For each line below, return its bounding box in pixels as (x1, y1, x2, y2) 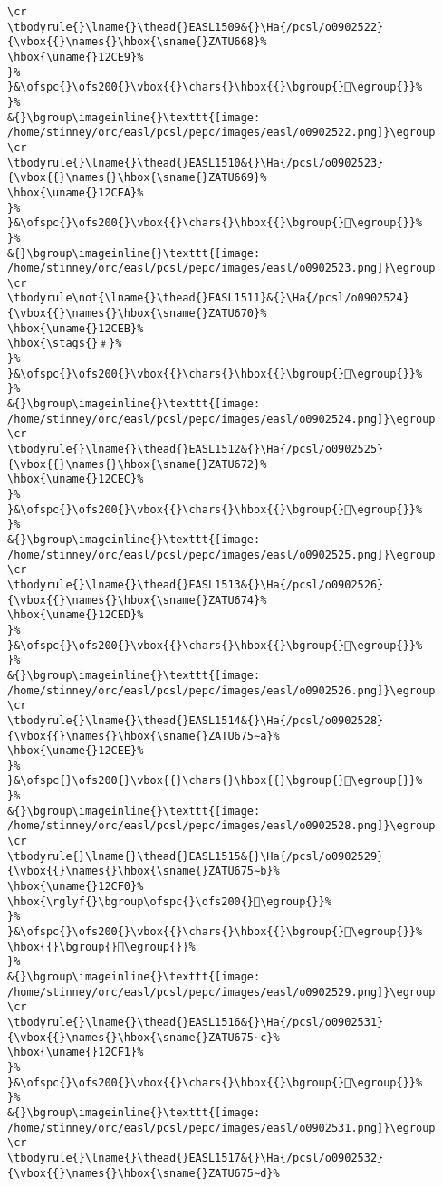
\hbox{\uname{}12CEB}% (7, 321, 144, 335)
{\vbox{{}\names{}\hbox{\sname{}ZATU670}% (7, 307, 267, 320)
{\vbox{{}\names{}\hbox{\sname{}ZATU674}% (7, 593, 267, 607)
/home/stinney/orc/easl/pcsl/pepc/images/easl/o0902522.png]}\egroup (7, 126, 436, 139)
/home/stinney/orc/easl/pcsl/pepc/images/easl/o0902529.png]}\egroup (7, 985, 436, 999)
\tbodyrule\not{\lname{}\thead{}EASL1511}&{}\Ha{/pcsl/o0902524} (7, 292, 409, 305)
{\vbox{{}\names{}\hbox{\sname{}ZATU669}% (7, 171, 267, 185)
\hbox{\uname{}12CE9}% (7, 50, 144, 63)
